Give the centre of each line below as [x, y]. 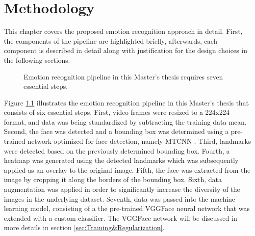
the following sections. [37, 60]
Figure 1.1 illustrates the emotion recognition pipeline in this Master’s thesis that [127, 102]
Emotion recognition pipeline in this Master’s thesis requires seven [123, 76]
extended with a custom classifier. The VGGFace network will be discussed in [121, 218]
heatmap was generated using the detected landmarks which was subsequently [121, 160]
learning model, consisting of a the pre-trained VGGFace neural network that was [127, 208]
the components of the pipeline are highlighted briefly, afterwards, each [111, 40]
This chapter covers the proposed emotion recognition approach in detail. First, [123, 31]
